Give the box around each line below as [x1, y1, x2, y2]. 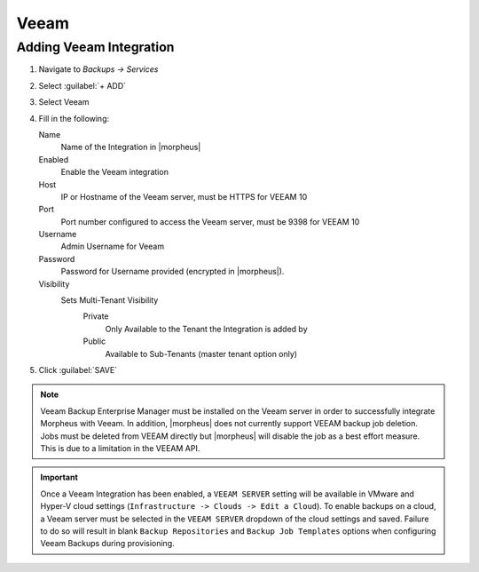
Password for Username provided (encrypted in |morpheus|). [60, 266, 285, 277]
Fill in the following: [38, 113, 110, 123]
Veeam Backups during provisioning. [40, 538, 175, 549]
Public [82, 336, 106, 346]
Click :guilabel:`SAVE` [38, 364, 118, 375]
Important [40, 472, 79, 483]
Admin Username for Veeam [60, 241, 164, 252]
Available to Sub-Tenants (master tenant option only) [105, 348, 297, 359]
